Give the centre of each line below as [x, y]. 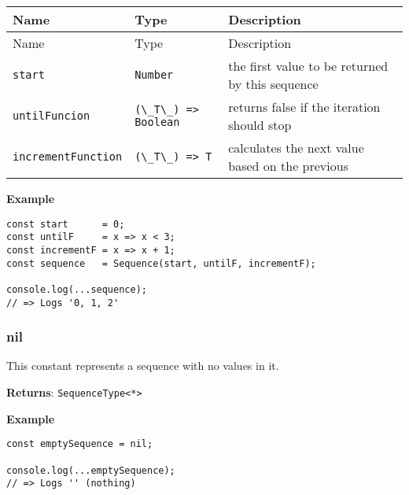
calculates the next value [296, 148]
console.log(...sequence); [77, 289]
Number [154, 75]
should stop [260, 125]
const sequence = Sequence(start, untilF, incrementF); [161, 263]
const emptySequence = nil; [80, 444]
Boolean [157, 122]
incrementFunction [68, 157]
